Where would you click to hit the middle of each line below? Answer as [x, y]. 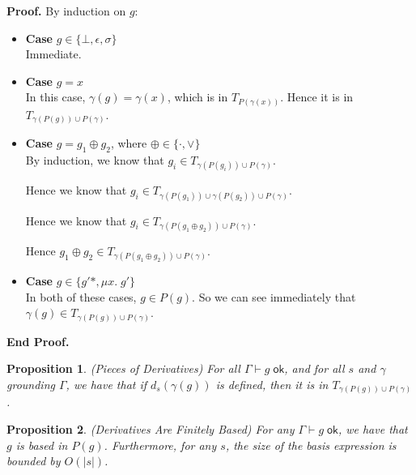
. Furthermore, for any [160, 445]
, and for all [314, 368]
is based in [42, 445]
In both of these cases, [81, 296]
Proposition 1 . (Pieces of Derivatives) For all [123, 368]
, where [129, 143]
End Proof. [38, 341]
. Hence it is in [317, 97]
